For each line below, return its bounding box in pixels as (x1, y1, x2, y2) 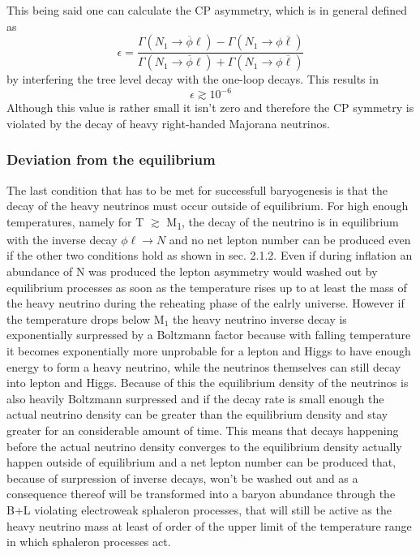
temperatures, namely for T (6, 213, 144, 230)
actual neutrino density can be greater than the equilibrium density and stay (6, 406, 388, 423)
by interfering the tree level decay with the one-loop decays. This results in (6, 71, 379, 88)
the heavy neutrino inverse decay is (173, 310, 347, 327)
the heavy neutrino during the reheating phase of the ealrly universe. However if (6, 295, 405, 312)
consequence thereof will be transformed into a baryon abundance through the (6, 485, 396, 502)
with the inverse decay (6, 230, 118, 247)
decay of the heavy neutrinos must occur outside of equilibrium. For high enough (6, 197, 409, 214)
